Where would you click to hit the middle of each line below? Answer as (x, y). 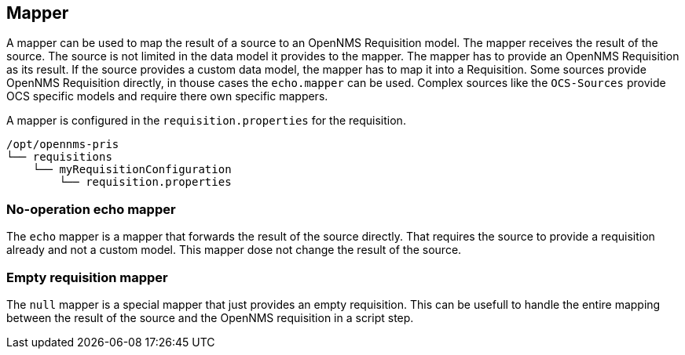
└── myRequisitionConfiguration (132, 170)
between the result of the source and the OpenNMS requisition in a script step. (210, 317)
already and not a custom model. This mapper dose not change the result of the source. (234, 250)
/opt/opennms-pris (63, 145)
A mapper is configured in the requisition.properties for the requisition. (206, 121)
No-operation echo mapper (91, 209)
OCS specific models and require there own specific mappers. (167, 96)
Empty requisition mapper (87, 277)
